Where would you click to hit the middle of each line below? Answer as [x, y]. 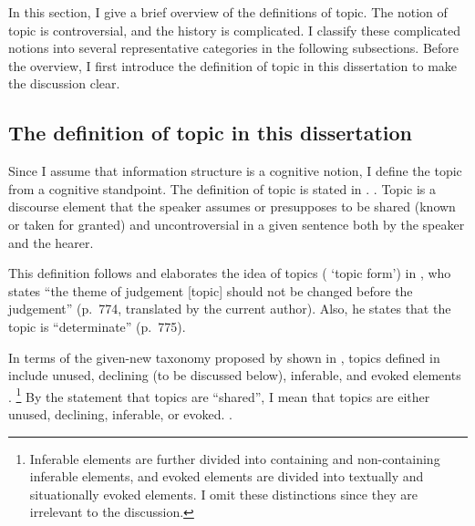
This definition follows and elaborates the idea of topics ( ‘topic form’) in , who [230, 273]
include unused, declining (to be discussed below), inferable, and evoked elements [235, 375]
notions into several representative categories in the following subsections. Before [234, 48]
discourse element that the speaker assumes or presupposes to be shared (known [232, 206]
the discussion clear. [64, 83]
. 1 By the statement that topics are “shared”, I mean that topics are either [219, 395]
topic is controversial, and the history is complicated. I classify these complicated [235, 30]
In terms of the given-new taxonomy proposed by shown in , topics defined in [224, 357]
